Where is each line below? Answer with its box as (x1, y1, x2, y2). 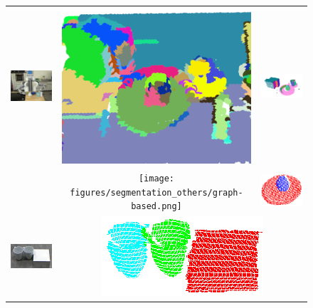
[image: (138, 173, 175, 184)
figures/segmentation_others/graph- (70, 187, 243, 198)
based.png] (131, 201, 182, 212)
